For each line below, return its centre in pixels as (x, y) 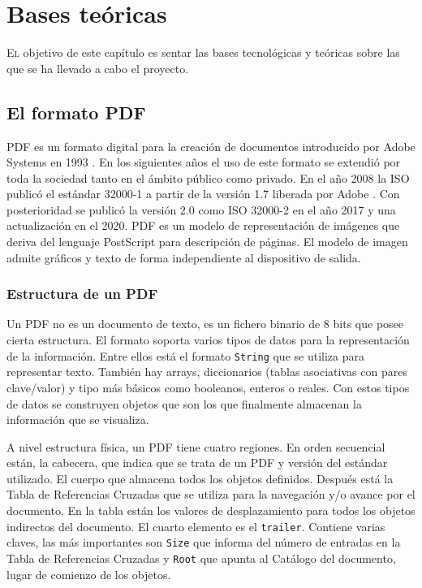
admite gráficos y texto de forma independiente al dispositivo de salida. (184, 257)
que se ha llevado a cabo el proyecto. (98, 68)
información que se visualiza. (78, 419)
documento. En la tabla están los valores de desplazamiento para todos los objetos (211, 510)
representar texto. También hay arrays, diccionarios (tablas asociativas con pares (207, 372)
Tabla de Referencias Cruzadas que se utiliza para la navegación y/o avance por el (211, 494)
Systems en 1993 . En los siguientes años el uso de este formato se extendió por (204, 162)
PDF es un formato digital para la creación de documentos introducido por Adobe (211, 146)
